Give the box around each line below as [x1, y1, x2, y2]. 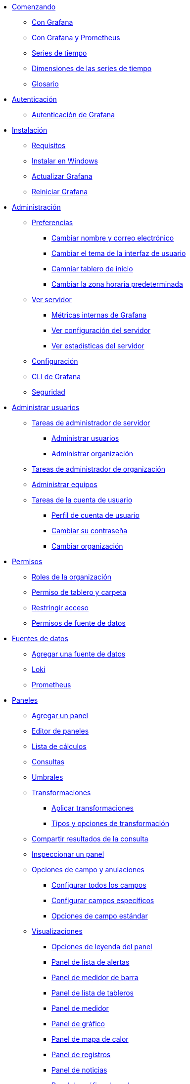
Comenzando [12, 2, 56, 11]
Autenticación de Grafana [32, 110, 115, 119]
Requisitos [32, 141, 66, 150]
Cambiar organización [51, 542, 123, 550]
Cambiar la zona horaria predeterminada [51, 280, 183, 288]
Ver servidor [32, 295, 72, 304]
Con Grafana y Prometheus [32, 33, 120, 42]
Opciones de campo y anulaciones [32, 865, 144, 874]
